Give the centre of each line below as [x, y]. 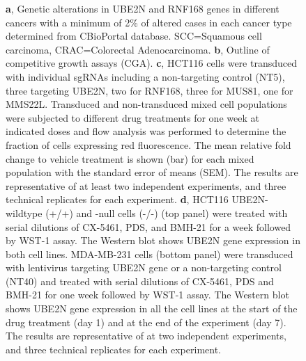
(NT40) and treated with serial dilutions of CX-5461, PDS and [140, 281]
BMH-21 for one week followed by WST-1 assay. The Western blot [147, 295]
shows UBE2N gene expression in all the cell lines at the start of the [152, 308]
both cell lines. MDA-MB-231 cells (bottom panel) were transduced [150, 254]
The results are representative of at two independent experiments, [146, 336]
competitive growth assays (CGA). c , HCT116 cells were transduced [151, 63]
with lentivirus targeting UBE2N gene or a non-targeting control [144, 267]
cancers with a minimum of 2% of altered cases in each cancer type [149, 22]
